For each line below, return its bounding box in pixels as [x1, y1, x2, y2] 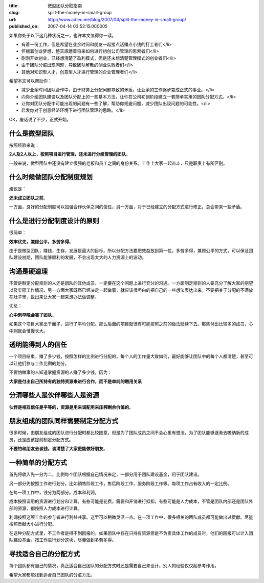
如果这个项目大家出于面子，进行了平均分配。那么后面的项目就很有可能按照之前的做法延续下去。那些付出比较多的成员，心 [9, 321, 253, 327]
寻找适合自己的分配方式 [9, 550, 80, 558]
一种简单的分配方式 [9, 458, 67, 467]
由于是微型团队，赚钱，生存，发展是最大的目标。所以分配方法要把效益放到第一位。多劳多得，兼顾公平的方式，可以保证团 [9, 248, 253, 253]
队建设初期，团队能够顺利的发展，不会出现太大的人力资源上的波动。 [9, 254, 146, 260]
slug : [9, 10, 20, 16]
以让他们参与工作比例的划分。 [9, 360, 69, 366]
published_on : [9, 24, 39, 29]
